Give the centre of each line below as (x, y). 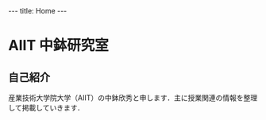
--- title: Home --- (38, 11)
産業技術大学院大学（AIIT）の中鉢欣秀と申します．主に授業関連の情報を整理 (133, 98)
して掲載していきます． (46, 108)
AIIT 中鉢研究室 (58, 46)
